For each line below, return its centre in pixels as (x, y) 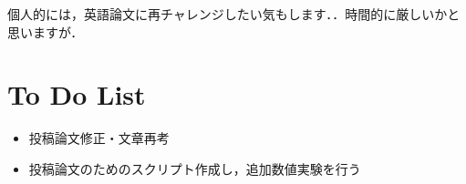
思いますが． (46, 31)
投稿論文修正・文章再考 (99, 138)
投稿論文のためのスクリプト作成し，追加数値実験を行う (195, 168)
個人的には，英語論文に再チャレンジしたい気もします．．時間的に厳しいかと (234, 14)
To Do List (77, 94)
